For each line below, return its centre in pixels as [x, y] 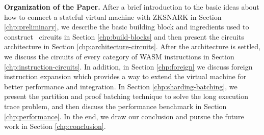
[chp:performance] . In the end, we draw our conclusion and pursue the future [124, 116]
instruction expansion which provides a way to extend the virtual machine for [125, 76]
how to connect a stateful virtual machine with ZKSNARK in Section [113, 16]
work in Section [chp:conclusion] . [55, 126]
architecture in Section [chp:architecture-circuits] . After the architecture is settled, [132, 46]
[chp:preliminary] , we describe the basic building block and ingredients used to [127, 27]
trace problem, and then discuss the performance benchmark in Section [115, 106]
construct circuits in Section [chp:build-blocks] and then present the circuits [124, 36]
